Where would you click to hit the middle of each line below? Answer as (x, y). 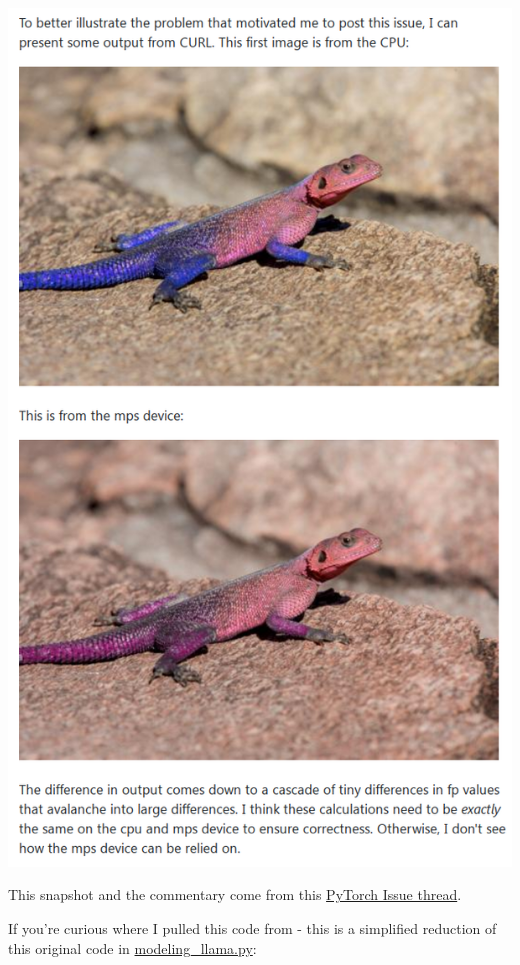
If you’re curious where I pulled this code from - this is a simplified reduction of (252, 927)
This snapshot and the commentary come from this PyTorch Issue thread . (235, 894)
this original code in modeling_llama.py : (132, 947)
